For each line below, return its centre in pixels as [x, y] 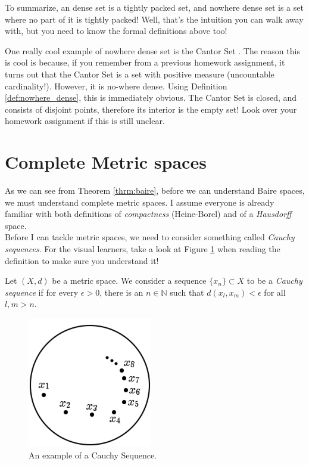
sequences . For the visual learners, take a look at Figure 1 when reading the [143, 249]
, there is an [121, 292]
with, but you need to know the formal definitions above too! [116, 31]
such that [187, 292]
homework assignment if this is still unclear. [85, 121]
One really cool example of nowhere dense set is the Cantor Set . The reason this [152, 50]
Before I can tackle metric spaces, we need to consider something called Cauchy [150, 237]
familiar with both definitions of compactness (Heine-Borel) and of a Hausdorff [148, 214]
